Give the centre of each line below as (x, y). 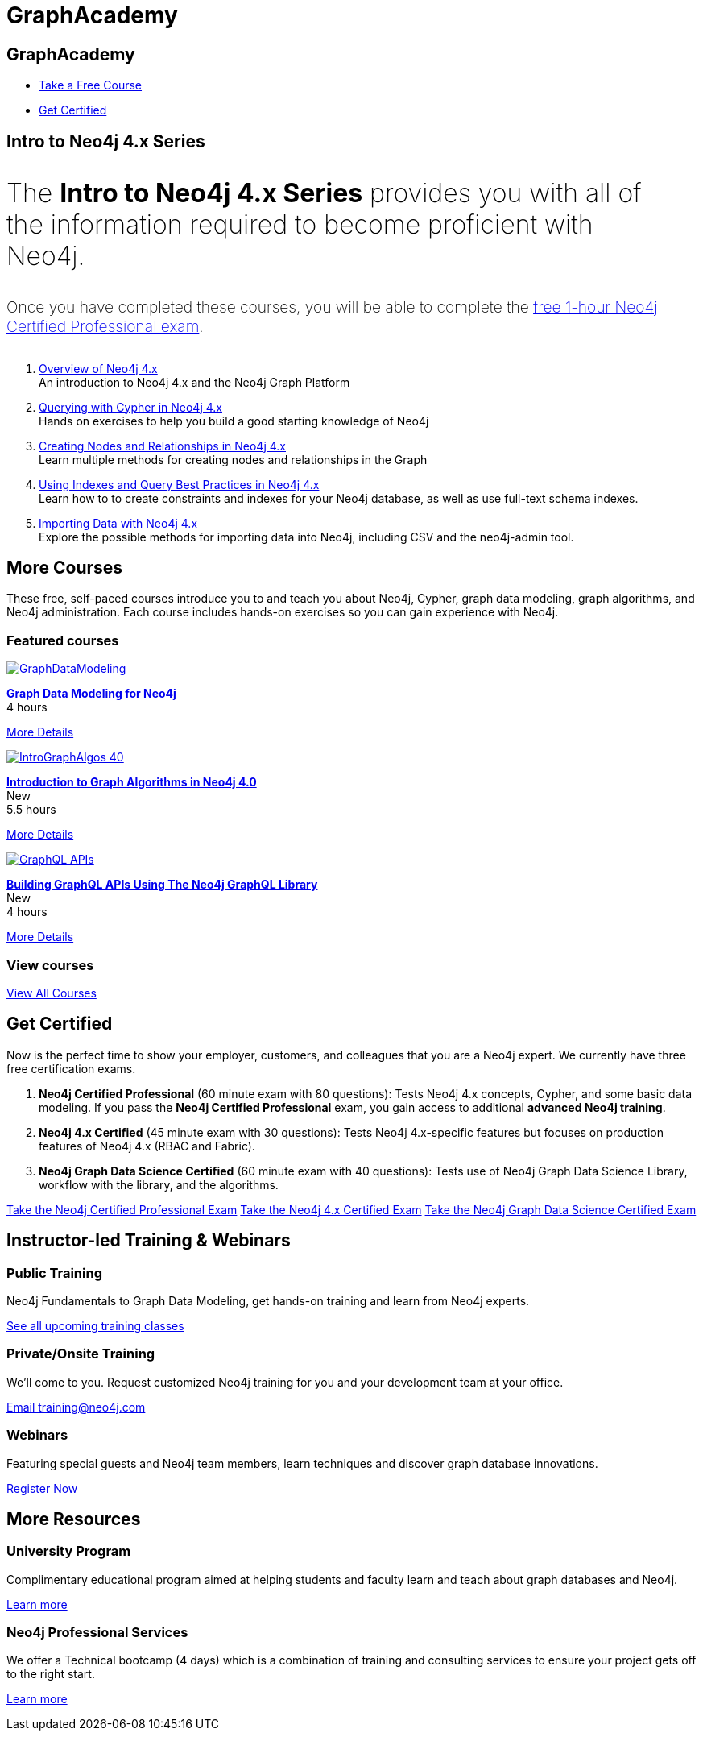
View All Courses (52, 993)
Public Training (54, 1273)
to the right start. (51, 1674)
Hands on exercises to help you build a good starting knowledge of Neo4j (234, 421)
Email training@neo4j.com (76, 1407)
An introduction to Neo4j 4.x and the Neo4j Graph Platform (194, 382)
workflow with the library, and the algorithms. (159, 1184)
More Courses (65, 568)
